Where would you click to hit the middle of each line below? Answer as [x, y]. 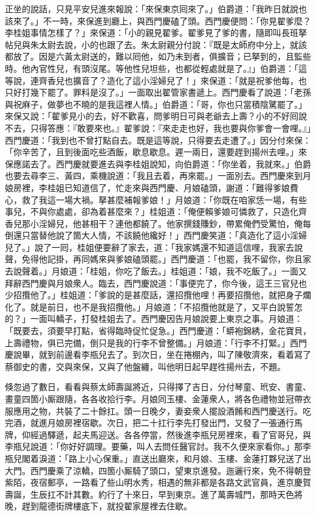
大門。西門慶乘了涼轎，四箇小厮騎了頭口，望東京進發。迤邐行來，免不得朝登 [158, 470]
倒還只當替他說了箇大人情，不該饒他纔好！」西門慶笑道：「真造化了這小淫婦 [156, 235]
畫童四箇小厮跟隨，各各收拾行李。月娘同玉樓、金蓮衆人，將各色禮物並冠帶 [154, 399]
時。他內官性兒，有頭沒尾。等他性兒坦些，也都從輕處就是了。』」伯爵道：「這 [156, 68]
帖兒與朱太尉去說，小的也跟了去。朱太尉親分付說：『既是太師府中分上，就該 [156, 44]
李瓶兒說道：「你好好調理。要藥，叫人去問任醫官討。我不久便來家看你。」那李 [158, 446]
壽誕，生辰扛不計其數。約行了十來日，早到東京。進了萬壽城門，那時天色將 [154, 494]
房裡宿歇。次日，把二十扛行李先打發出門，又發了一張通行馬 [183, 423]
